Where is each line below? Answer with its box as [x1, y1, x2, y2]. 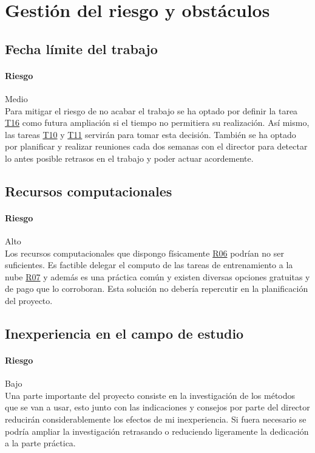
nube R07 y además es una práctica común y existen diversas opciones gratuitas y [5, 270, 310, 283]
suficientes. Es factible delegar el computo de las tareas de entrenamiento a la [5, 258, 293, 271]
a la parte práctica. [5, 437, 76, 449]
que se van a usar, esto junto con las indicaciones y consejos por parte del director [5, 401, 310, 413]
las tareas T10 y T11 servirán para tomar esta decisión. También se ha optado [5, 128, 296, 140]
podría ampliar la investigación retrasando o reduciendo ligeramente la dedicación [5, 424, 309, 437]
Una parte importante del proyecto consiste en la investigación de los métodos [5, 389, 296, 401]
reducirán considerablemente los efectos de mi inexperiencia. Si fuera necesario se [5, 413, 307, 426]
